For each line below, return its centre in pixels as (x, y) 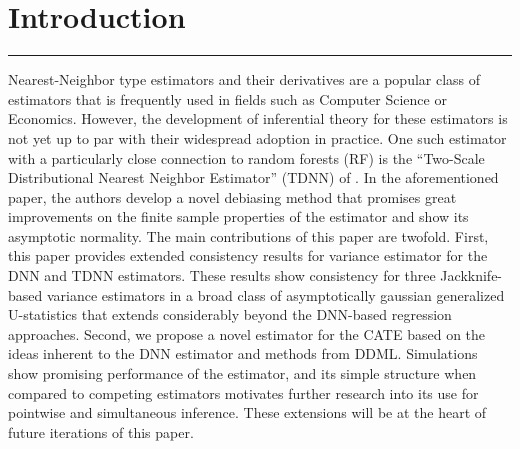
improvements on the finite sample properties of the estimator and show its (238, 216)
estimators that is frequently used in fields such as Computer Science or (227, 98)
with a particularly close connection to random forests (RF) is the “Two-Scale (246, 157)
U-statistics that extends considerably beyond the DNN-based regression (230, 314)
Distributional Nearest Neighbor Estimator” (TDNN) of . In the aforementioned (253, 177)
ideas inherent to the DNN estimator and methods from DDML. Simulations (243, 353)
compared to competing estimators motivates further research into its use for (243, 392)
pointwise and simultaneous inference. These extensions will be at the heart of (247, 412)
